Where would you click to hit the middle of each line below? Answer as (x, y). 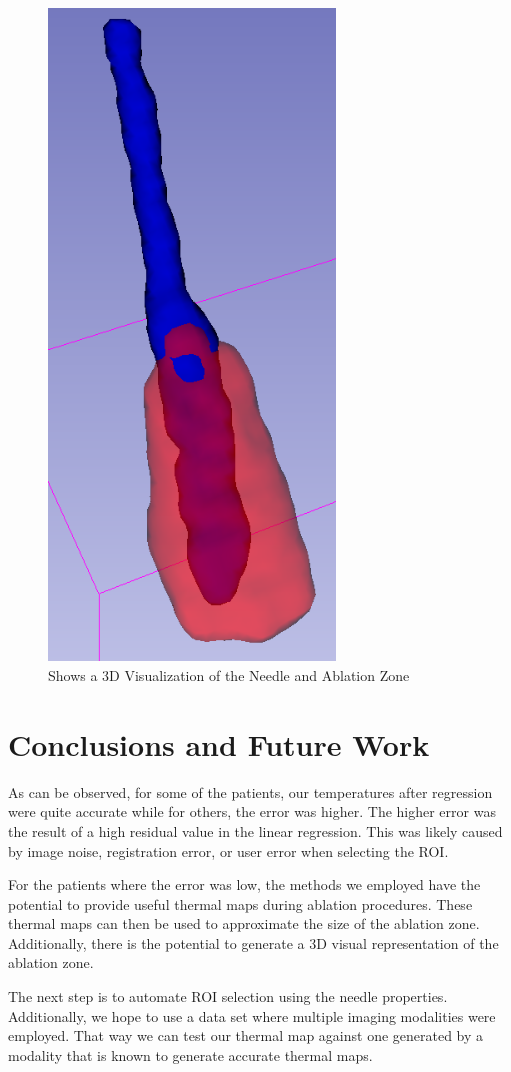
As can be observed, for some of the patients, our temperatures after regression (250, 791)
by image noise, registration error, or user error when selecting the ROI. (228, 850)
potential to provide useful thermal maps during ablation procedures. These (240, 903)
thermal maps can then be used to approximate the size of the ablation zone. (244, 923)
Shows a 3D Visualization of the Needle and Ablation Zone (229, 675)
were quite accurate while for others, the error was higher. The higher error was (252, 811)
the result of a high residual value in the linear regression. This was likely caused (255, 830)
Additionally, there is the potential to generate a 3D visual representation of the (253, 942)
